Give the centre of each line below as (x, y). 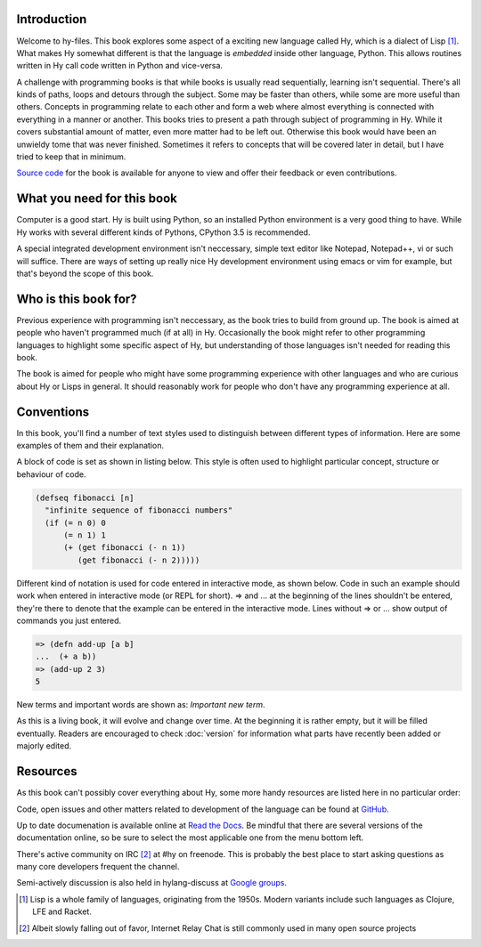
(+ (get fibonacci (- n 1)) (125, 548)
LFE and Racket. (62, 911)
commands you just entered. (69, 620)
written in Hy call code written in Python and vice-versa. (119, 66)
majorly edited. (44, 746)
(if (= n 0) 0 (76, 522)
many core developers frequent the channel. (98, 867)
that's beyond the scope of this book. (85, 273)
